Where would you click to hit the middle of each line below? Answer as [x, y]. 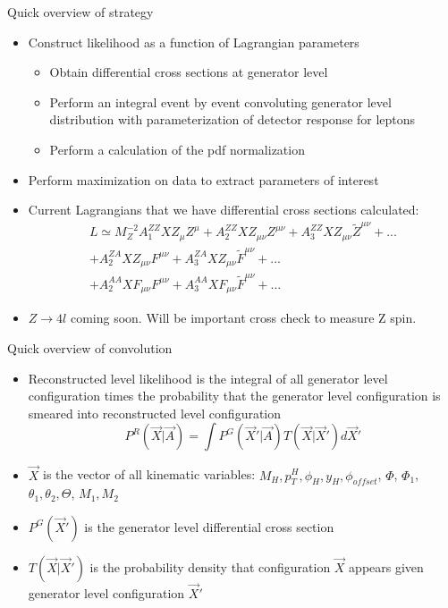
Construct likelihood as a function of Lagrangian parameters [194, 42]
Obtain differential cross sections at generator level [189, 72]
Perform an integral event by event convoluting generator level [220, 101]
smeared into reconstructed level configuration [155, 413]
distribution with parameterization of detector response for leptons [232, 119]
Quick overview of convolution [90, 347]
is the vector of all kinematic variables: [149, 474]
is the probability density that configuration [210, 566]
